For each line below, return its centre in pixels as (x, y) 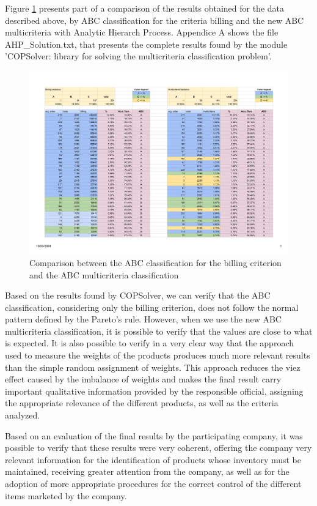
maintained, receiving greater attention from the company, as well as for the (147, 471)
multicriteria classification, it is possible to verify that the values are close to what (159, 331)
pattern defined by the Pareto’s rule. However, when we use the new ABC (143, 319)
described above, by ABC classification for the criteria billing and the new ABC (155, 20)
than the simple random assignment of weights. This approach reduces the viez (153, 367)
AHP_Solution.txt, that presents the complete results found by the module (146, 44)
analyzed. (23, 415)
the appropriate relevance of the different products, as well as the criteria (142, 403)
